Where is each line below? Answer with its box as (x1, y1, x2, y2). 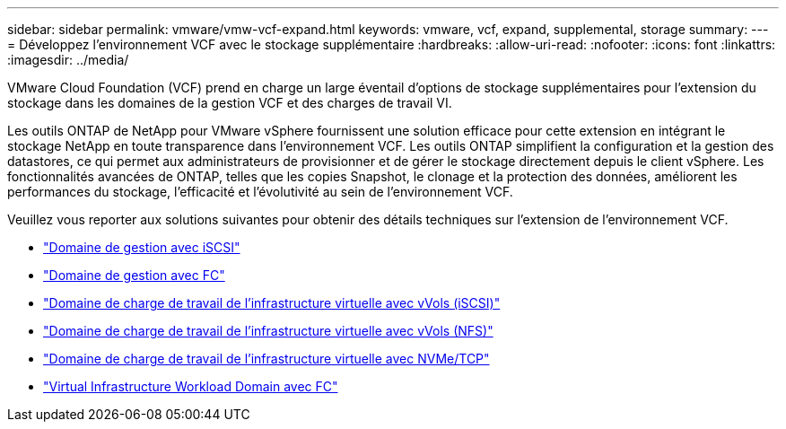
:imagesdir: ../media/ (7, 52, 129, 67)
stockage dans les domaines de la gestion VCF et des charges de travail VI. (7, 95, 452, 110)
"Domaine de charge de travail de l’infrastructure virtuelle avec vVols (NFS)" (43, 323, 493, 338)
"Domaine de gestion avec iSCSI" (43, 240, 240, 255)
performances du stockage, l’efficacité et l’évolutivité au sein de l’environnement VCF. (7, 184, 513, 199)
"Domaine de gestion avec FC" (43, 267, 225, 283)
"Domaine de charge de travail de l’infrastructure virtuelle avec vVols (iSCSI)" (43, 295, 501, 311)
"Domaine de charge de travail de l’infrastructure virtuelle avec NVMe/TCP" (43, 351, 490, 366)
